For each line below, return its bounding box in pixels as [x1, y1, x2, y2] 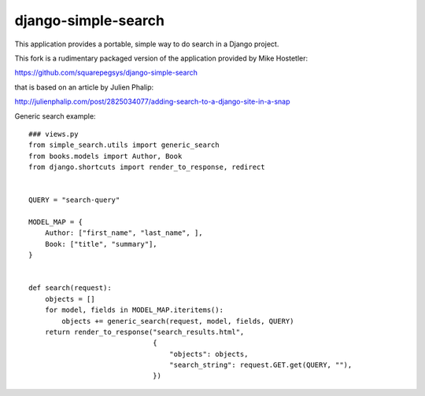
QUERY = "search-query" [28, 196, 120, 204]
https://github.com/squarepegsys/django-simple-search [14, 68, 198, 78]
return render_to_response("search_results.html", [44, 327, 245, 336]
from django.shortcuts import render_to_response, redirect [28, 163, 265, 172]
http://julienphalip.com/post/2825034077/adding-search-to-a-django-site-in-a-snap [14, 97, 290, 106]
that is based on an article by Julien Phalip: [14, 82, 154, 92]
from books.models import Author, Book [28, 152, 183, 160]
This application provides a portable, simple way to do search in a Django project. [14, 39, 279, 49]
